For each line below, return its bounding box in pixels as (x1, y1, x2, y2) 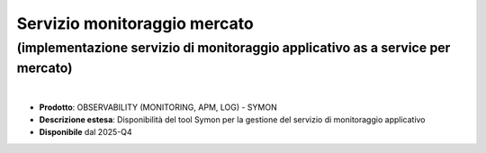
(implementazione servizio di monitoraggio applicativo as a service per (16, 40, 451, 56)
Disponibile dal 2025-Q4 (39, 127, 132, 138)
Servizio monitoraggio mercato (16, 13, 254, 33)
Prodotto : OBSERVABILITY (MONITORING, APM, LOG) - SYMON (39, 102, 278, 112)
